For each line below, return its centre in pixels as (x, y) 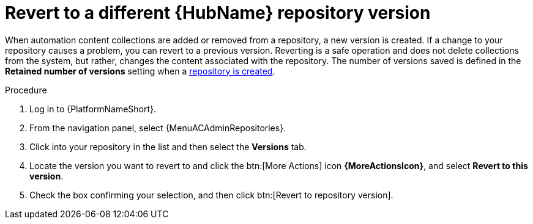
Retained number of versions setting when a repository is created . (140, 71)
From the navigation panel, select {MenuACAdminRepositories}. (158, 128)
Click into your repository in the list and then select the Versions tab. (168, 146)
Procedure (26, 90)
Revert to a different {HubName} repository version (218, 13)
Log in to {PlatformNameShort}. (93, 109)
